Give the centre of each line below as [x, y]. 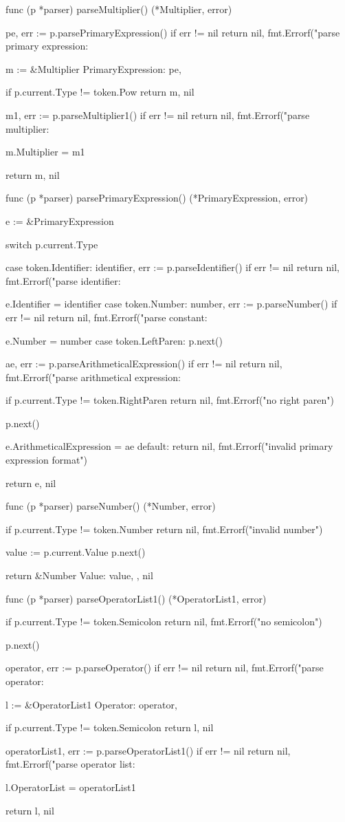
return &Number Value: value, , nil [79, 575]
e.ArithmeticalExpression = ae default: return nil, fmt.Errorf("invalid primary [169, 446]
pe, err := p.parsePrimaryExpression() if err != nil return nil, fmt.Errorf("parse [173, 32]
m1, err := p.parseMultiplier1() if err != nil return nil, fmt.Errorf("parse [158, 115]
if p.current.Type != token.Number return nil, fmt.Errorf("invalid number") [164, 529]
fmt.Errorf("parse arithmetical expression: [93, 377]
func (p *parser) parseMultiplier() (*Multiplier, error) [119, 9]
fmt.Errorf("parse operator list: [70, 764]
